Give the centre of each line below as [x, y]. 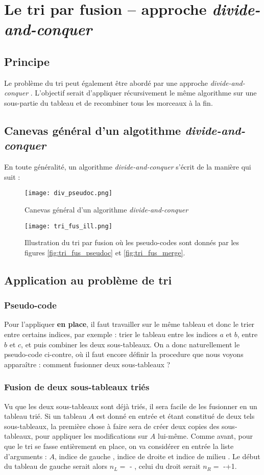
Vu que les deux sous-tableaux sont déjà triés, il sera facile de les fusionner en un [131, 406]
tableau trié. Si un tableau [45, 416]
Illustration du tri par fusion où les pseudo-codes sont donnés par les [132, 242]
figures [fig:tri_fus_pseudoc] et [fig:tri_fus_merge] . [105, 252]
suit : [12, 176]
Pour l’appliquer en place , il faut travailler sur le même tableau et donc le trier [129, 324]
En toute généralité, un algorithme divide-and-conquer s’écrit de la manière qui [128, 167]
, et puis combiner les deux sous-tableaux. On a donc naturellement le [130, 344]
